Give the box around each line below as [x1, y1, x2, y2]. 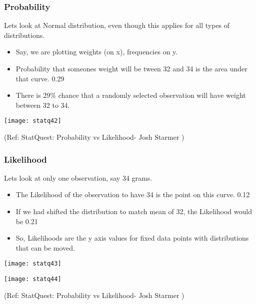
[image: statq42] [4, 117, 61, 125]
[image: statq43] [4, 260, 61, 268]
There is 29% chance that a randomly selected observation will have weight [15, 90, 246, 100]
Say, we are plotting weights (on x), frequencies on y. [15, 46, 178, 57]
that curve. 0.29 [15, 73, 64, 83]
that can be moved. [15, 242, 75, 253]
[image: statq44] [4, 276, 61, 283]
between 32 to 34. [15, 99, 70, 110]
